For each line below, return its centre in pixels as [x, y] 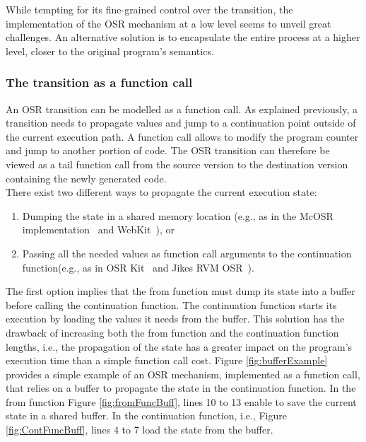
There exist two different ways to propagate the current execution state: [161, 192]
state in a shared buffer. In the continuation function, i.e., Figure [146, 415]
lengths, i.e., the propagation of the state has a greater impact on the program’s [179, 346]
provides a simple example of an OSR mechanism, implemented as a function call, [183, 374]
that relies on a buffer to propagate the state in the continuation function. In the [181, 388]
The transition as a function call [99, 82]
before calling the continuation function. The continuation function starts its [171, 304]
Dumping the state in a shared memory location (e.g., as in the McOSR [178, 215]
